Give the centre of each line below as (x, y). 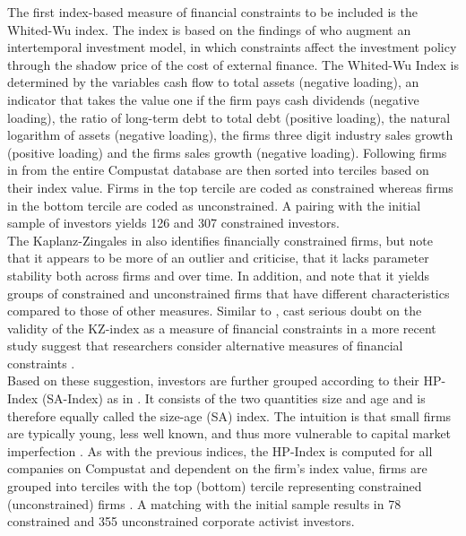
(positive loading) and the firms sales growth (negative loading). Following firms (227, 152)
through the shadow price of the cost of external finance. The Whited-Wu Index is (233, 64)
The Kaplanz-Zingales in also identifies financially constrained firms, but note (220, 240)
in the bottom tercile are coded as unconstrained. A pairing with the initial (214, 205)
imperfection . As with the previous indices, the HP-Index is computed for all (220, 450)
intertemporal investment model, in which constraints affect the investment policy (232, 47)
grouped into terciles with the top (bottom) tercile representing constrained (215, 486)
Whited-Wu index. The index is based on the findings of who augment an (209, 29)
